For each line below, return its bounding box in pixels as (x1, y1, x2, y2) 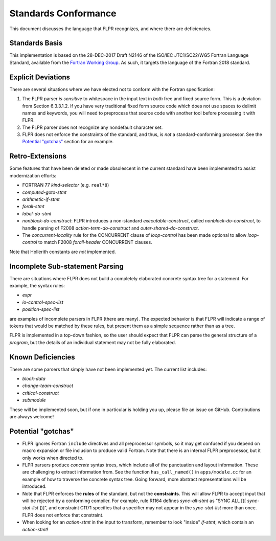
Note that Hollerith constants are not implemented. (9, 249, 116, 255)
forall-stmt (22, 204, 44, 210)
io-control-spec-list (22, 299, 64, 305)
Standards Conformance (9, 8, 117, 19)
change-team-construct (22, 382, 74, 389)
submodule (22, 397, 46, 403)
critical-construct (22, 390, 59, 396)
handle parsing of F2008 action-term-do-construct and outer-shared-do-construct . (22, 225, 199, 231)
